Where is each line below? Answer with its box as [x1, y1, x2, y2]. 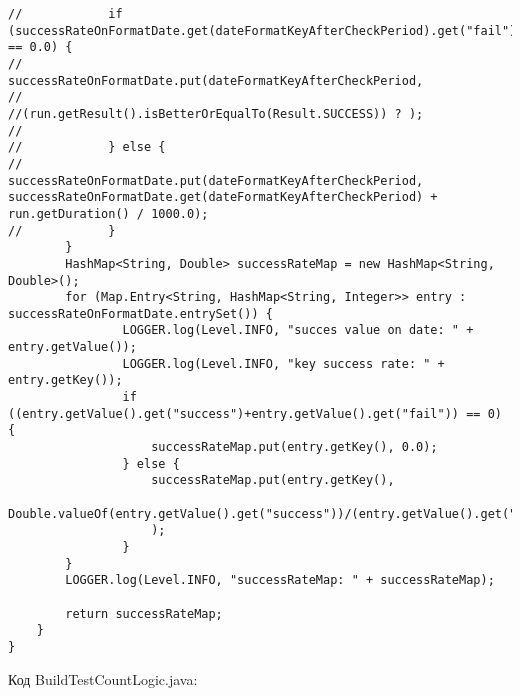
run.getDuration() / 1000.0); [8, 206, 209, 221]
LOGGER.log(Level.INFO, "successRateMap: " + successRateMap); [65, 573, 495, 588]
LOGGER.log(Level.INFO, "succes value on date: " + [122, 323, 474, 338]
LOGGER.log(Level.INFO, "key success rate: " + [122, 356, 445, 371]
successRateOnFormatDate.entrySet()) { [8, 306, 273, 321]
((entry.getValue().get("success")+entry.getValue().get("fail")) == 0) [8, 406, 502, 421]
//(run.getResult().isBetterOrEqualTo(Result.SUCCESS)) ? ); [8, 106, 424, 121]
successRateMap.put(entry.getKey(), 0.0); [151, 440, 438, 455]
